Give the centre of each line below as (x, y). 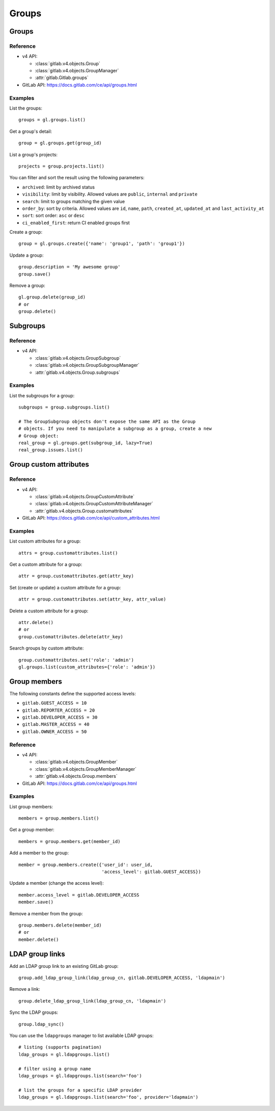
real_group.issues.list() (51, 450)
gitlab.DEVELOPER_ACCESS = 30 (60, 717)
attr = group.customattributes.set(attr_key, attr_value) (92, 599)
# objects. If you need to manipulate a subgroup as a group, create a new (115, 429)
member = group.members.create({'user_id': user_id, (86, 864)
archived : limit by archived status (59, 187)
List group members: (31, 806)
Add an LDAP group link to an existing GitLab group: (64, 966)
